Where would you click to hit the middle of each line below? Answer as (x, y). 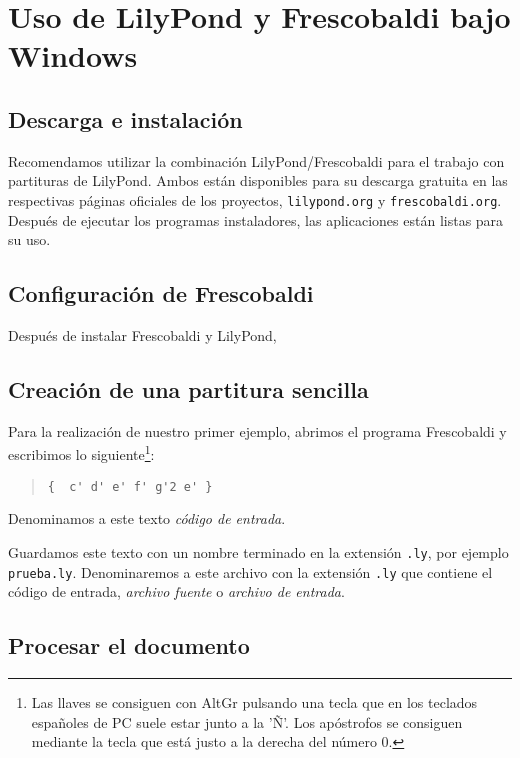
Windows (73, 55)
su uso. (29, 239)
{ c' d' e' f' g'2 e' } (130, 486)
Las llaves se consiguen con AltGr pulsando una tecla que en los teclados (254, 702)
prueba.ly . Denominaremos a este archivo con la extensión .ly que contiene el (250, 571)
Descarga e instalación (125, 118)
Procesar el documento (129, 645)
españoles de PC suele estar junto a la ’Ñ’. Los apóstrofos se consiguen (247, 721)
